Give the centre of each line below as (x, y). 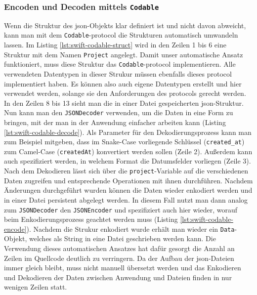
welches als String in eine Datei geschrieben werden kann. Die (122, 238)
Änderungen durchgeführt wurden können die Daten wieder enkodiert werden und (128, 190)
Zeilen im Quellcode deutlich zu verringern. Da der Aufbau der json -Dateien (119, 258)
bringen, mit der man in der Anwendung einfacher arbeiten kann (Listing (115, 122)
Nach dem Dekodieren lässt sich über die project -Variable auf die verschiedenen (126, 171)
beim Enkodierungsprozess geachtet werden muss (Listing (91, 219)
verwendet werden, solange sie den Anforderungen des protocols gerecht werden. (125, 93)
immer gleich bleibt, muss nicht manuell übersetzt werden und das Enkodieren (123, 268)
